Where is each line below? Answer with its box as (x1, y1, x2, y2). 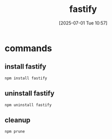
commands (4, 42, 52, 54)
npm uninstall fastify (4, 102, 52, 108)
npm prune (4, 129, 25, 134)
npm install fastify (4, 76, 48, 81)
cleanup (4, 116, 31, 124)
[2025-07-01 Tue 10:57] (59, 20, 108, 26)
